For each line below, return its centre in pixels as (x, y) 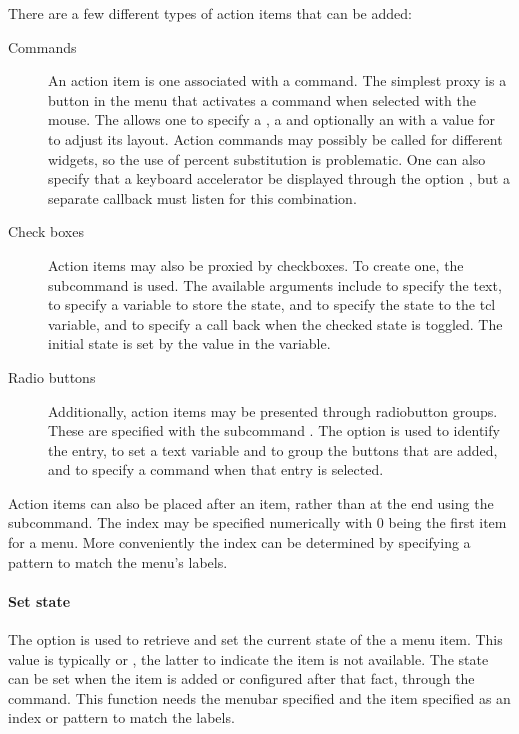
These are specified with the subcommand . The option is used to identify (274, 430)
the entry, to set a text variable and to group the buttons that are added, (273, 449)
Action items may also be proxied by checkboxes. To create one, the (256, 264)
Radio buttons (52, 376)
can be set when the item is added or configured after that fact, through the (241, 678)
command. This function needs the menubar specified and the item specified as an (259, 697)
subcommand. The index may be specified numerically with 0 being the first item (257, 522)
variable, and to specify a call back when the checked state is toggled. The (275, 323)
